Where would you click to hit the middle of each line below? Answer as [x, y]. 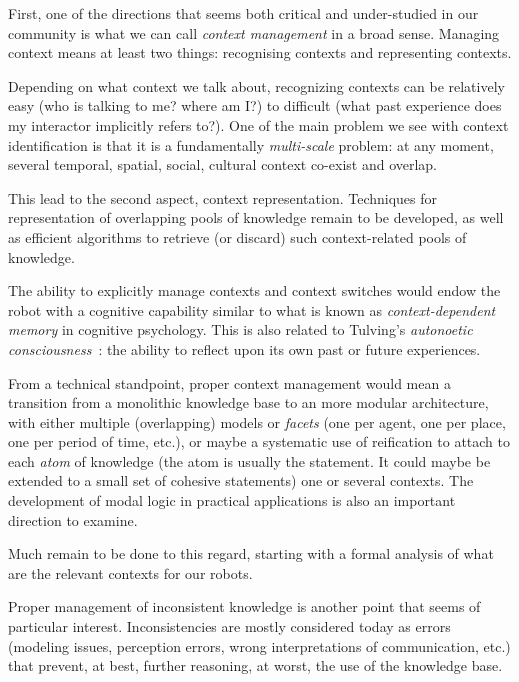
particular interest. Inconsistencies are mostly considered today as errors [229, 626]
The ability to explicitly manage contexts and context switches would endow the [254, 290]
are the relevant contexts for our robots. [130, 572]
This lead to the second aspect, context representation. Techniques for [223, 197]
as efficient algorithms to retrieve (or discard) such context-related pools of [237, 236]
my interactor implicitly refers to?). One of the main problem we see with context [258, 124]
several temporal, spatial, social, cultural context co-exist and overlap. [223, 164]
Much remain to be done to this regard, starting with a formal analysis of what [251, 553]
